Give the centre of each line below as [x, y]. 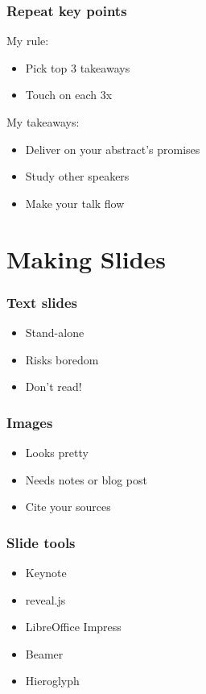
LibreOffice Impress [73, 627]
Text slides [42, 302]
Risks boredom [62, 359]
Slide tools [41, 542]
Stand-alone [55, 332]
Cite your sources [68, 507]
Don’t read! [54, 386]
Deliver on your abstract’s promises [113, 149]
